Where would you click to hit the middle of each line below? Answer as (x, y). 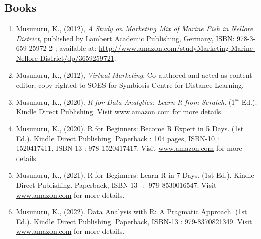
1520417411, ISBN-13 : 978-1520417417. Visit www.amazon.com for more (129, 148)
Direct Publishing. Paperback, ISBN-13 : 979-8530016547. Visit (116, 184)
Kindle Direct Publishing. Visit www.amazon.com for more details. (119, 111)
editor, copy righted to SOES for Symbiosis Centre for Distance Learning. (130, 85)
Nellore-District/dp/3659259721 (65, 58)
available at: (78, 48)
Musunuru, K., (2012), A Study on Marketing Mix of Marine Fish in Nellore (135, 28)
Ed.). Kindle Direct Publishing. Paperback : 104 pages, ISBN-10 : (117, 138)
